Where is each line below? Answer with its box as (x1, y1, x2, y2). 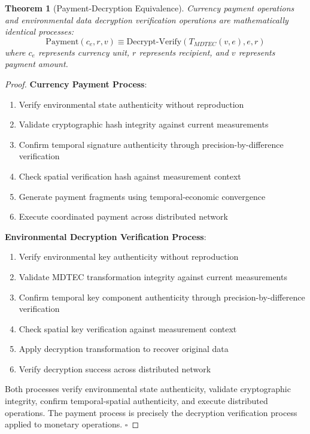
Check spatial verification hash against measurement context (19, 169, 241, 182)
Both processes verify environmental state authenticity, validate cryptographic (5, 383, 291, 395)
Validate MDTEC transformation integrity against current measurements (19, 270, 287, 283)
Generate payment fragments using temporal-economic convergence (19, 190, 266, 202)
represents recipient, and (139, 45, 229, 58)
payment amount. (5, 57, 68, 70)
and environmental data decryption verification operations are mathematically (5, 13, 288, 26)
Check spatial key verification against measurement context (19, 322, 237, 335)
